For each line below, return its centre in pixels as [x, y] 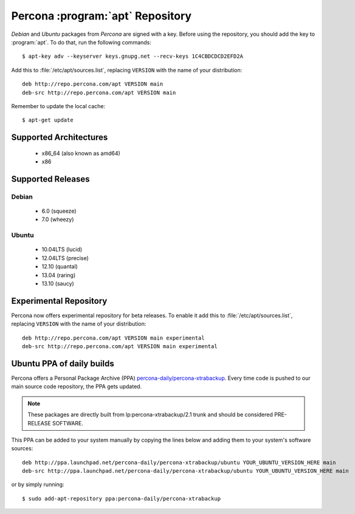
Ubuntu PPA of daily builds [63, 364]
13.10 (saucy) [58, 283]
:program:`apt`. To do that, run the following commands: [81, 42]
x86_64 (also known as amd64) [81, 153]
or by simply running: [38, 485]
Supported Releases [51, 179]
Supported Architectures [60, 138]
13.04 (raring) [59, 275]
